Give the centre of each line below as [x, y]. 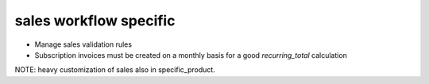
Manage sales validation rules [83, 44]
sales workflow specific [95, 21]
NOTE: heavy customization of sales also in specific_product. [115, 70]
